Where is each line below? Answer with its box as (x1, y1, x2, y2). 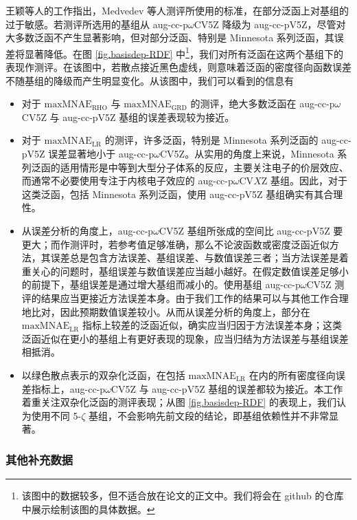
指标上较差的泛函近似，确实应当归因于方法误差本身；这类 (82, 318, 343, 332)
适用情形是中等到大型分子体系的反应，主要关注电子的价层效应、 (60, 160, 349, 174)
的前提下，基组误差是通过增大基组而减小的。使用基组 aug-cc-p (21, 277, 301, 292)
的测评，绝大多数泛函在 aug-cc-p (190, 96, 335, 111)
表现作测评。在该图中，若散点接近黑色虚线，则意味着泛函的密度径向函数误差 (5, 60, 352, 74)
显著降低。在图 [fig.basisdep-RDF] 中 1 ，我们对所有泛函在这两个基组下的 (24, 44, 343, 61)
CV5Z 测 (306, 277, 345, 292)
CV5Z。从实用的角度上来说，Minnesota (160, 147, 334, 160)
